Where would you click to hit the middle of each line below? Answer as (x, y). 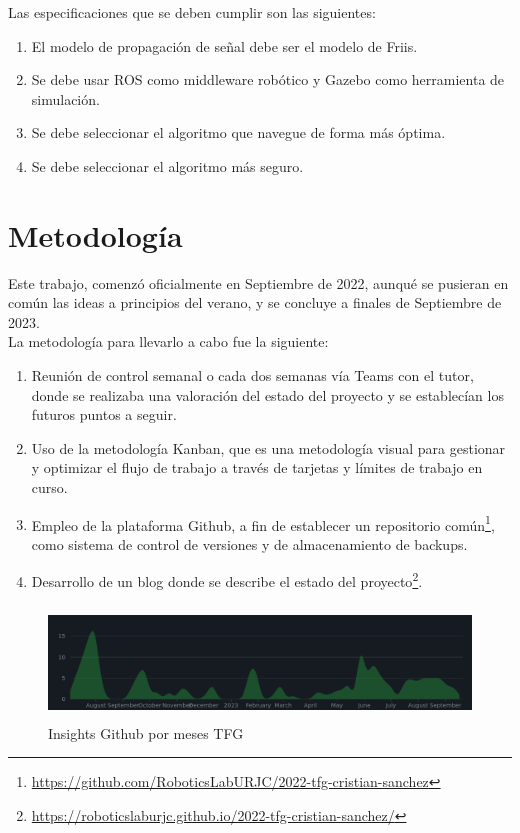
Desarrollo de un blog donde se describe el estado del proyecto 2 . (227, 580)
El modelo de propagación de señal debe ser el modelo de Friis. (224, 45)
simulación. (65, 98)
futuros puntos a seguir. (104, 414)
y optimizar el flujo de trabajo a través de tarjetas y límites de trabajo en (257, 467)
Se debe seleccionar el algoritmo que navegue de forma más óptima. (238, 132)
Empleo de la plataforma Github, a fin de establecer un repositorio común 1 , (263, 523)
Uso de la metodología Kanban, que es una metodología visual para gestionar (268, 447)
